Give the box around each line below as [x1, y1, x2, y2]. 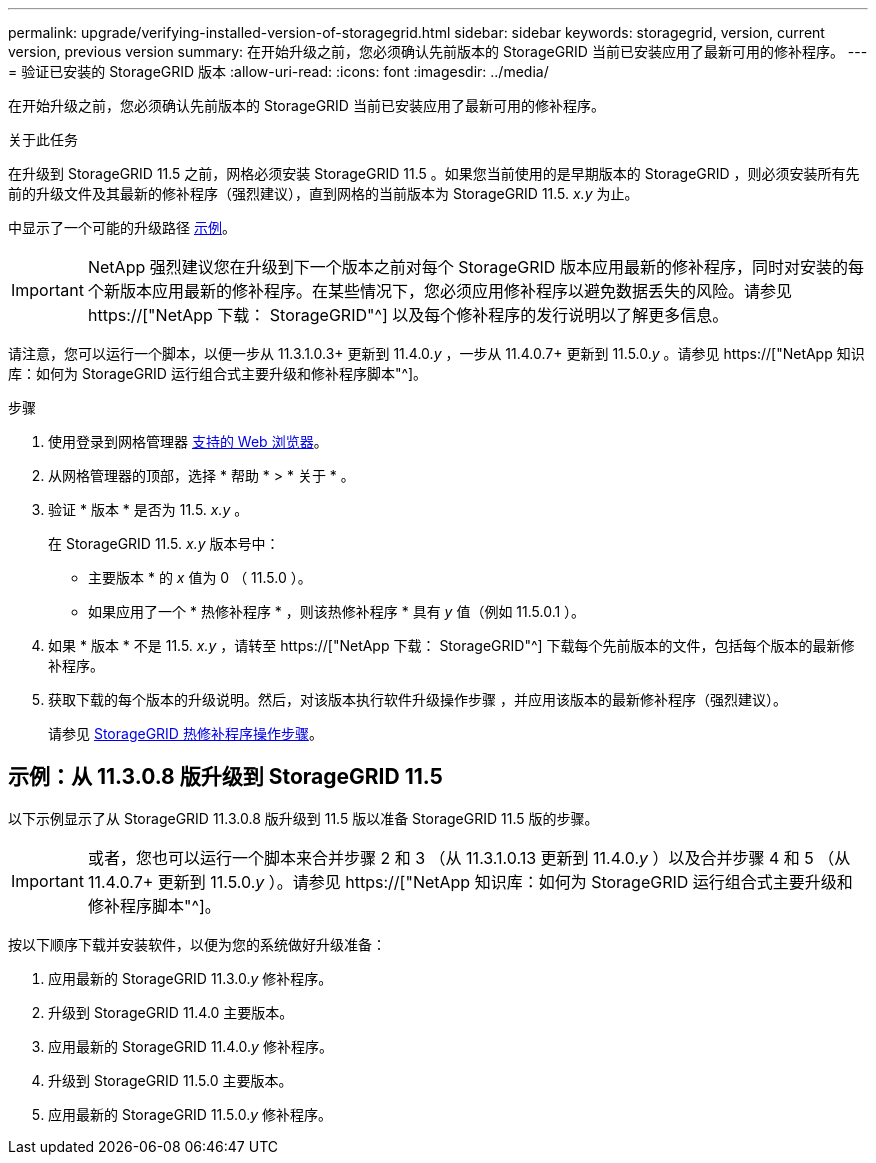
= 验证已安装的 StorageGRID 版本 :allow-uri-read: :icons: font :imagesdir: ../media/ [8, 63, 549, 80]
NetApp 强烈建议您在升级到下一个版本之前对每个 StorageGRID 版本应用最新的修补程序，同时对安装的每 [87, 257, 864, 277]
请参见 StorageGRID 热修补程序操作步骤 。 [48, 725, 323, 742]
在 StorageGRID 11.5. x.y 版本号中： [48, 535, 280, 552]
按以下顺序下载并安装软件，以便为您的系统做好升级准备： [8, 935, 386, 953]
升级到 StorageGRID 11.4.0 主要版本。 [48, 1003, 294, 1021]
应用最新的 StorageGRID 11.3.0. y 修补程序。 [48, 969, 333, 987]
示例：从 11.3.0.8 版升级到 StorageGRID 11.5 [8, 764, 443, 790]
